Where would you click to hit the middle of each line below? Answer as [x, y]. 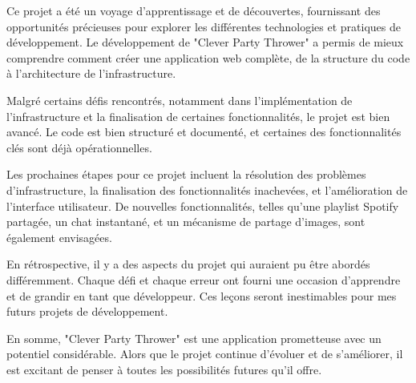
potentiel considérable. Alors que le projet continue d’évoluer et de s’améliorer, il [205, 354]
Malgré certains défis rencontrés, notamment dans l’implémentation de [180, 100]
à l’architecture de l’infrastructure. [91, 73]
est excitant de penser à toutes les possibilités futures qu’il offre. [164, 369]
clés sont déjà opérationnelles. [79, 147]
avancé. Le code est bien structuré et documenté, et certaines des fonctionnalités [204, 132]
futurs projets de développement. [87, 311]
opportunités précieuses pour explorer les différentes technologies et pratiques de [204, 26]
